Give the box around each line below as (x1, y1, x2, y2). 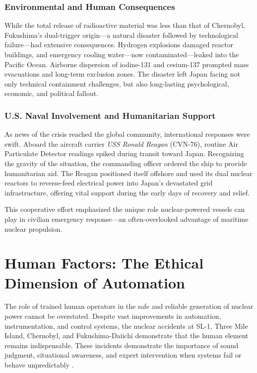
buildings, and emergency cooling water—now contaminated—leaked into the (4, 49, 239, 59)
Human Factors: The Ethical (4, 253, 204, 273)
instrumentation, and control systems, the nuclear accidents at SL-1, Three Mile (4, 320, 248, 331)
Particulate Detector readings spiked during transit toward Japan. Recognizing (4, 148, 244, 159)
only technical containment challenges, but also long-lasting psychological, (4, 78, 229, 89)
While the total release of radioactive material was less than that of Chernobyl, (4, 20, 246, 30)
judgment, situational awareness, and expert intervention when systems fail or (4, 350, 242, 360)
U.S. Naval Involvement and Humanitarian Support (4, 109, 216, 121)
